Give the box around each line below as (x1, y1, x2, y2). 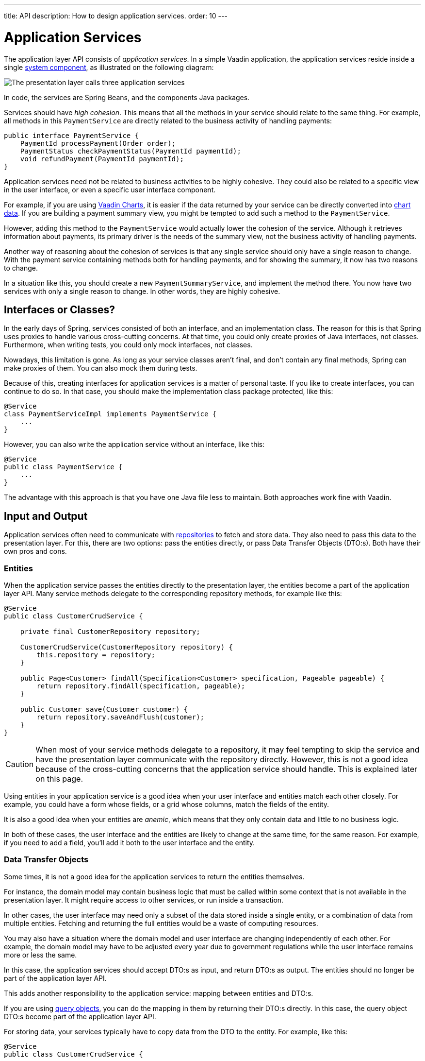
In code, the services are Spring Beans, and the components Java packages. (4, 93, 250, 102)
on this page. (35, 773, 83, 784)
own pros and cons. (4, 547, 67, 556)
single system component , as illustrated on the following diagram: (4, 63, 214, 71)
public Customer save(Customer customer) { (20, 705, 188, 713)
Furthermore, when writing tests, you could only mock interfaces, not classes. (4, 341, 253, 349)
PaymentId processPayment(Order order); (20, 139, 176, 147)
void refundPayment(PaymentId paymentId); (20, 154, 184, 163)
